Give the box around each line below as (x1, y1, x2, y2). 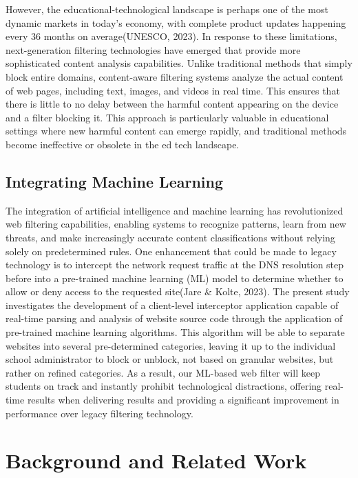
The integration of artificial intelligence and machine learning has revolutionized (6, 203, 344, 217)
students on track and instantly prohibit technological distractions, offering (6, 379, 322, 393)
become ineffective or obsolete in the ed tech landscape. (6, 137, 240, 151)
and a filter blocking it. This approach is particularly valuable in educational (6, 110, 329, 124)
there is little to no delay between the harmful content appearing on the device (6, 97, 339, 111)
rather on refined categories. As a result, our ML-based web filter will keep (6, 365, 320, 379)
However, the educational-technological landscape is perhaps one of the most (6, 2, 328, 16)
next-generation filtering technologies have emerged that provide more (6, 42, 301, 57)
